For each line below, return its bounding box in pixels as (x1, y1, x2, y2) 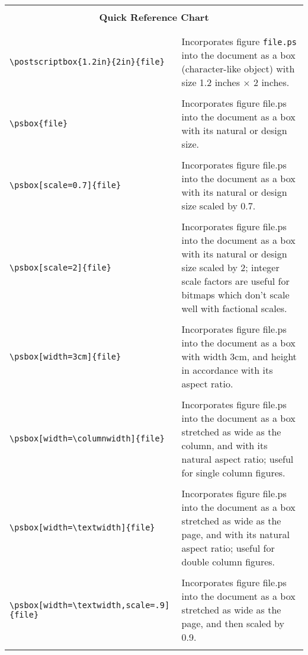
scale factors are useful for (181, 274, 290, 288)
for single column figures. (181, 466, 285, 479)
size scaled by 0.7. (181, 199, 256, 212)
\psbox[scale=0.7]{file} (9, 180, 121, 190)
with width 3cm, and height (181, 349, 297, 363)
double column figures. (181, 555, 275, 568)
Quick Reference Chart (99, 10, 209, 24)
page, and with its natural (181, 527, 290, 541)
